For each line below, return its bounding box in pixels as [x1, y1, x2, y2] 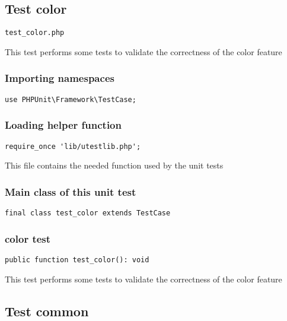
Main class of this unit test [5, 184, 136, 199]
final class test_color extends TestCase [5, 209, 171, 218]
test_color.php [5, 28, 65, 37]
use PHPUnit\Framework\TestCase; [5, 95, 136, 104]
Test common [5, 301, 89, 320]
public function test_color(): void [5, 255, 149, 264]
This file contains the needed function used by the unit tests [5, 159, 224, 171]
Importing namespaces [5, 71, 114, 85]
